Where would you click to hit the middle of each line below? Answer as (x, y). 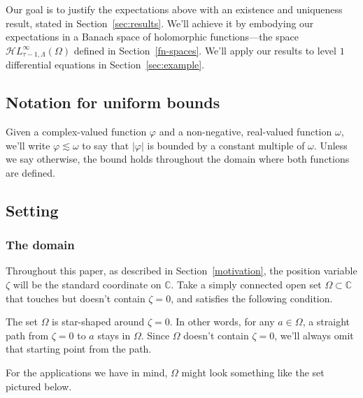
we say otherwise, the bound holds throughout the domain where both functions (178, 159)
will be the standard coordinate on (87, 284)
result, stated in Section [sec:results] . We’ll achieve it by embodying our (160, 23)
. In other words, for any (222, 322)
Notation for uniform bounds (113, 102)
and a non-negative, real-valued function (245, 132)
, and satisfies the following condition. (252, 298)
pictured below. (39, 386)
